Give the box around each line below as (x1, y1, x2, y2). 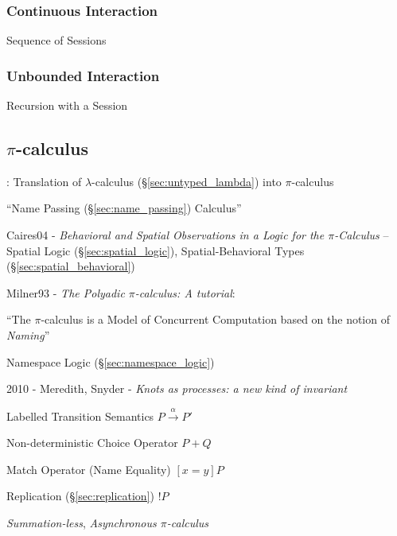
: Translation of (6, 173, 82, 189)
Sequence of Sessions (6, 32, 107, 49)
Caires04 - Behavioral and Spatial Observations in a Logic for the (6, 227, 325, 243)
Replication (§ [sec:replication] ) (6, 487, 154, 504)
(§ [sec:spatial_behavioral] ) (6, 258, 135, 274)
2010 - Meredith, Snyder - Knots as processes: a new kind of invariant (6, 380, 348, 397)
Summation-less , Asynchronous (6, 514, 157, 530)
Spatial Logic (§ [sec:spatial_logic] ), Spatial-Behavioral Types (6, 242, 305, 258)
